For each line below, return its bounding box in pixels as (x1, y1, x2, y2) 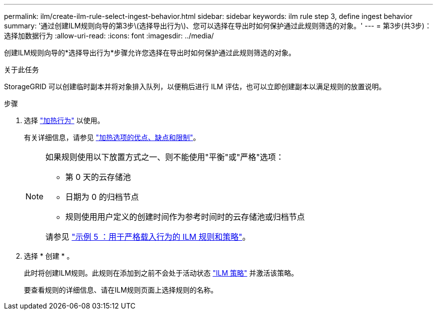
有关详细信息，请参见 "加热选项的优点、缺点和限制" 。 (24, 133, 200, 142)
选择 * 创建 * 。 (24, 252, 74, 260)
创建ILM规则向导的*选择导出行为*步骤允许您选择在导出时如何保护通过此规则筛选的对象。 (4, 48, 296, 57)
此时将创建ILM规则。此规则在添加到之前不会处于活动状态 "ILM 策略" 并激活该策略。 (24, 269, 298, 277)
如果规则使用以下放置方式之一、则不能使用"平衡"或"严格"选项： (45, 152, 284, 162)
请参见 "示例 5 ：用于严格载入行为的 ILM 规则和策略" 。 (45, 232, 250, 242)
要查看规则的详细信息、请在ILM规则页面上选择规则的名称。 (24, 286, 218, 294)
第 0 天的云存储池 (65, 172, 131, 182)
